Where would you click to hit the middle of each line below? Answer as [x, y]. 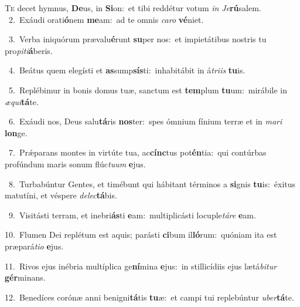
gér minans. [25, 277]
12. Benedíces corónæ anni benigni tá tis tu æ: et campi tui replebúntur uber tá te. [149, 297]
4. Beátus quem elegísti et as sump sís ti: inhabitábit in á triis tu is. [127, 70]
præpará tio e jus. [34, 246]
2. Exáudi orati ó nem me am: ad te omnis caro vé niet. [106, 19]
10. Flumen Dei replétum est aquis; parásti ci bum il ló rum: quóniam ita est [141, 235]
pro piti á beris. [29, 50]
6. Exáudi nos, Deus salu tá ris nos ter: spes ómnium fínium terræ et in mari [145, 121]
